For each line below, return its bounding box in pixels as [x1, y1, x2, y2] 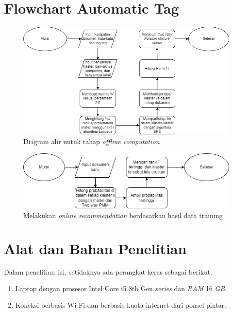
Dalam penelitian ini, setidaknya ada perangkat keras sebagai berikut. [4, 267, 213, 277]
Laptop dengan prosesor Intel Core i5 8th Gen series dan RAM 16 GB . [15, 283, 227, 293]
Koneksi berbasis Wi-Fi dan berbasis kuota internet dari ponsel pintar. [15, 299, 226, 310]
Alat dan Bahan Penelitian [4, 239, 187, 258]
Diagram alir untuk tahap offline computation [23, 136, 160, 146]
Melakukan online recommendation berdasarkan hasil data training [23, 210, 223, 220]
